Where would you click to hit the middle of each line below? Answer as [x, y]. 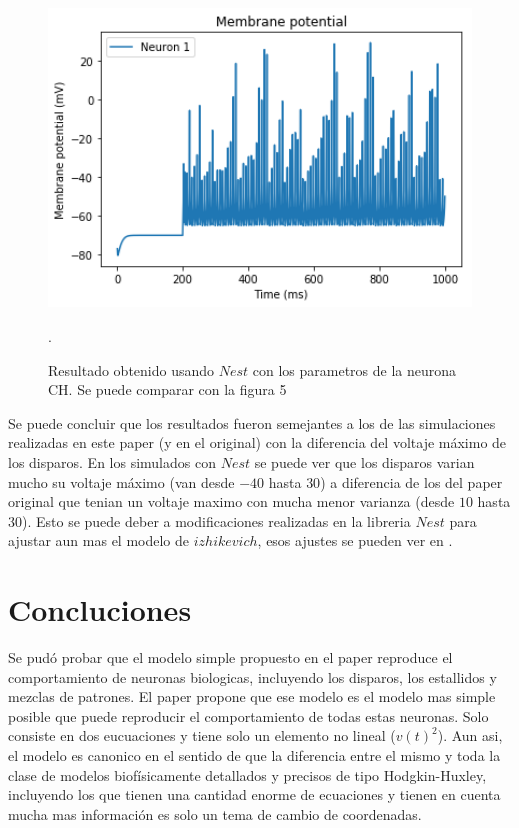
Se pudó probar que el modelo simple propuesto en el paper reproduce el [230, 657]
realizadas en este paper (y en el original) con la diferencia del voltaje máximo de [257, 442]
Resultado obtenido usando [131, 369]
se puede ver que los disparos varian [364, 461]
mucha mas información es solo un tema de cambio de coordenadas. [215, 813]
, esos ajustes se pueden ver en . [355, 540]
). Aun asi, [470, 735]
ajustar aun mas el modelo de [99, 540]
